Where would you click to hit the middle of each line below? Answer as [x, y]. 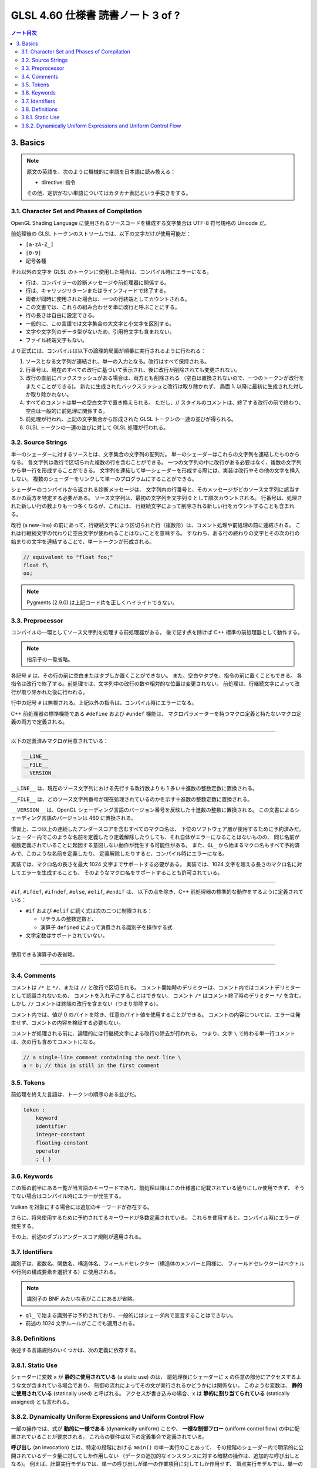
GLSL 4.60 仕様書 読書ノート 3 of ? [95, 15]
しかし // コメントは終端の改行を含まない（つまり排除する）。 [86, 1004]
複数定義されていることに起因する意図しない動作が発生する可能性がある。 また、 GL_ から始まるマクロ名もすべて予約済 [155, 845]
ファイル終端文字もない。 [56, 340]
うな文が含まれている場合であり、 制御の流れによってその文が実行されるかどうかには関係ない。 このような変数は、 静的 [156, 1385]
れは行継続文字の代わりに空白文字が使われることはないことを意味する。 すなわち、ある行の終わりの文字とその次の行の [155, 533]
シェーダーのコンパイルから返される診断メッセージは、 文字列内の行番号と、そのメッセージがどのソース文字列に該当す [155, 490]
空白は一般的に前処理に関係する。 [67, 410]
